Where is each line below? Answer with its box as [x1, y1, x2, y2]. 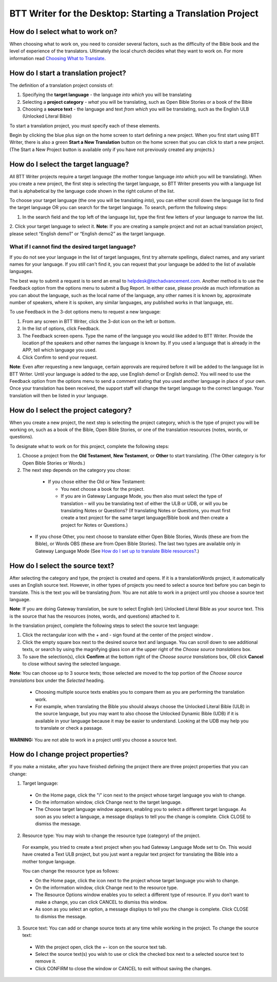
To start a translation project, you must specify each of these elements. [9, 122, 161, 128]
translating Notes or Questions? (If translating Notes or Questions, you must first [61, 507, 231, 513]
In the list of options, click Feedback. [22, 325, 100, 331]
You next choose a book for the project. [61, 486, 145, 492]
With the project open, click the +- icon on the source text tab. [35, 943, 167, 950]
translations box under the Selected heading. [9, 677, 105, 683]
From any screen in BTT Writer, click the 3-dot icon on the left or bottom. [22, 318, 176, 324]
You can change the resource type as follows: [22, 868, 120, 874]
